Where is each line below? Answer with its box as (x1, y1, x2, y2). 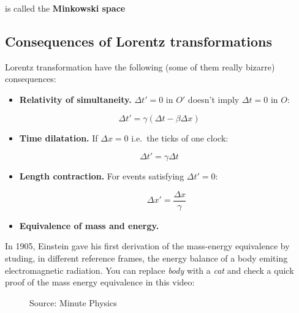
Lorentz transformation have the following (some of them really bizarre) (5, 60, 275, 73)
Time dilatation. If (19, 131, 98, 144)
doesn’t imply (187, 92, 240, 105)
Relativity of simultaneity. (19, 92, 132, 105)
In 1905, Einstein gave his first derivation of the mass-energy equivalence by (5, 239, 290, 252)
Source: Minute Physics (29, 296, 117, 309)
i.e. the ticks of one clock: (131, 131, 229, 144)
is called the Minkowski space (5, 2, 126, 14)
